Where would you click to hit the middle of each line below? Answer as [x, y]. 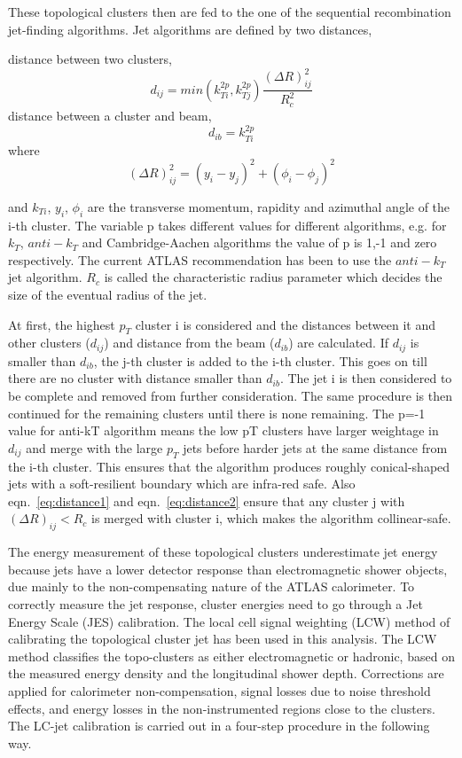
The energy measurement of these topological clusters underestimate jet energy [223, 552]
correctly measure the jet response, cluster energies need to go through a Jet [215, 603]
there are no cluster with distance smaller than [135, 378]
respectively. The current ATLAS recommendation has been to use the [200, 259]
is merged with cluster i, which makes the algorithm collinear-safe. [271, 518]
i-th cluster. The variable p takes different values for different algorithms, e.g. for [227, 225]
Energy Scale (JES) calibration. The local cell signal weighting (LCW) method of [229, 621]
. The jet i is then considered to [366, 378]
